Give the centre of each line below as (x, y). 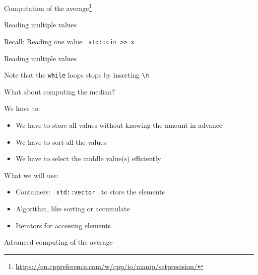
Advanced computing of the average (58, 242)
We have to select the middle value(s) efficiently (88, 158)
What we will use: (31, 175)
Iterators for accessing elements (63, 225)
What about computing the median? (60, 91)
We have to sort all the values (61, 141)
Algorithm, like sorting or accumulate (73, 208)
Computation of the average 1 (48, 7)
